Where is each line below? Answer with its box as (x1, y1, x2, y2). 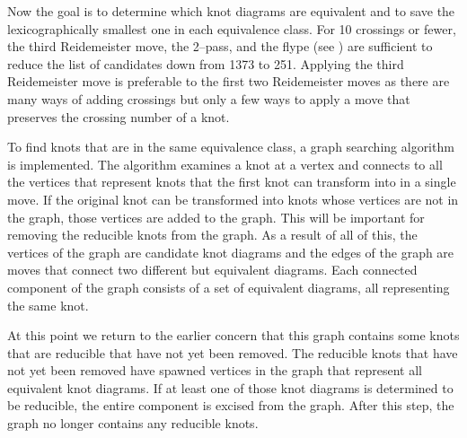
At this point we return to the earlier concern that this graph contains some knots (7, 326, 460, 345)
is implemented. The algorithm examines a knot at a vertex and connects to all (7, 154, 443, 173)
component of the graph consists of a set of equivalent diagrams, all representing (7, 277, 450, 296)
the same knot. (7, 295, 89, 314)
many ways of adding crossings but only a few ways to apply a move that (7, 89, 410, 108)
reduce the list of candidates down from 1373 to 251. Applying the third (7, 54, 404, 73)
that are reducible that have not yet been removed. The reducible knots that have (7, 343, 458, 362)
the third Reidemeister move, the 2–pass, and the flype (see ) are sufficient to (7, 37, 433, 56)
